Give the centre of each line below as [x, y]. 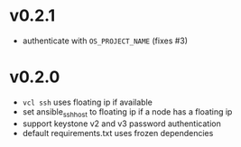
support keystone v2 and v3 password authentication [121, 124]
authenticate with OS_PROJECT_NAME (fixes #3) [105, 41]
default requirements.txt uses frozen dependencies [118, 133]
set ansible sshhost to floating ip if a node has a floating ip [127, 112]
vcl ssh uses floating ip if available [88, 102]
